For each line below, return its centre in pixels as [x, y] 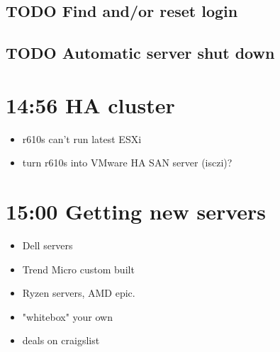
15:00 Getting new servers [136, 211]
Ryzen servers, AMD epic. [79, 293]
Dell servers [47, 245]
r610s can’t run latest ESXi [82, 138]
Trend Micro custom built [78, 269]
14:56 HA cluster [90, 104]
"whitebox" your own [67, 316]
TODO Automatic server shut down [140, 53]
